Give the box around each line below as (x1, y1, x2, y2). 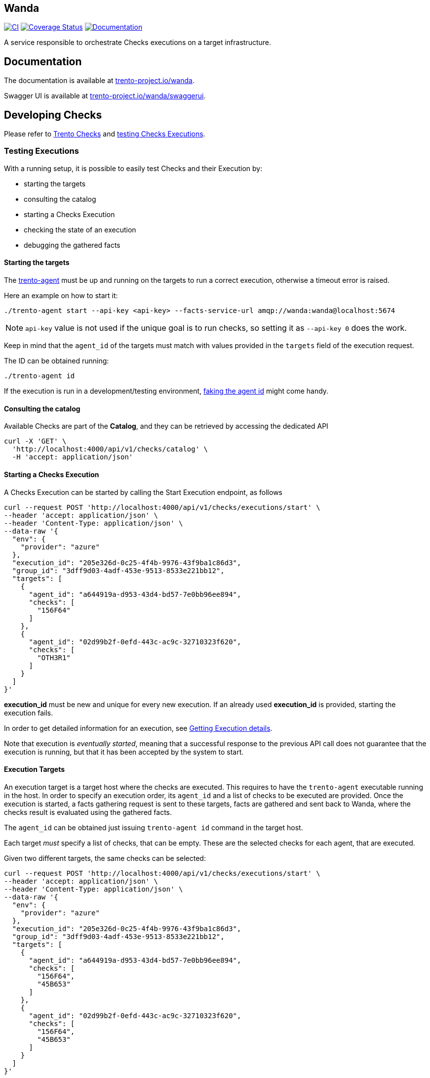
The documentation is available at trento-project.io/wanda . (4, 76, 195, 85)
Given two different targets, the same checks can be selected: (4, 853, 206, 862)
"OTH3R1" (37, 653, 71, 662)
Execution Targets (4, 765, 65, 774)
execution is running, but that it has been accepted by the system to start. (4, 747, 244, 756)
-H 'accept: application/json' (12, 453, 133, 461)
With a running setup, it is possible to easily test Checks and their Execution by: (4, 164, 263, 173)
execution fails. (4, 708, 53, 717)
